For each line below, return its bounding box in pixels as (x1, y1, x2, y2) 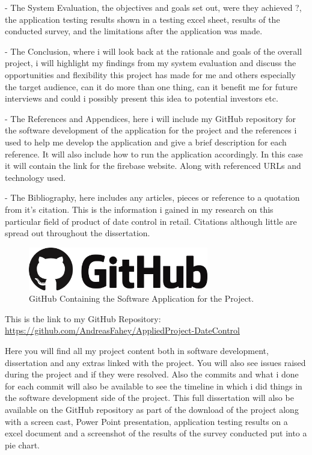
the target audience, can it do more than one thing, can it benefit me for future (5, 80, 298, 93)
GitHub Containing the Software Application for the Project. (29, 292, 254, 305)
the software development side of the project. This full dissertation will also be (5, 391, 294, 404)
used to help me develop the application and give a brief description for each (5, 135, 287, 148)
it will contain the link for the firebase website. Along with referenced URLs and (5, 159, 301, 172)
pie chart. (5, 438, 40, 451)
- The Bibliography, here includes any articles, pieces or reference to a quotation (5, 191, 300, 204)
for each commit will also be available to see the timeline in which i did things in (5, 379, 302, 392)
